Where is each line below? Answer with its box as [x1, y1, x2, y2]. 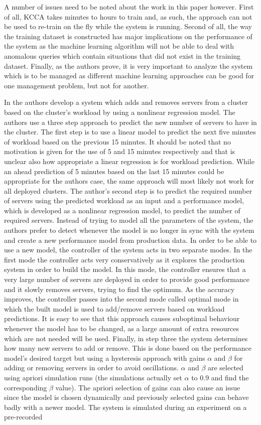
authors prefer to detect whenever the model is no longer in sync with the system [4, 225, 254, 235]
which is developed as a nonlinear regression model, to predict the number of [4, 205, 240, 215]
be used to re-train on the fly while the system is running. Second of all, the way [4, 21, 252, 32]
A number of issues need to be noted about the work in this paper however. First [4, 2, 254, 12]
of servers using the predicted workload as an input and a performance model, [4, 195, 244, 206]
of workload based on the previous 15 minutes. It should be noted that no [4, 136, 231, 147]
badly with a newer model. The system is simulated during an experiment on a [4, 401, 247, 412]
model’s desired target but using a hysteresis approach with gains [4, 352, 205, 363]
